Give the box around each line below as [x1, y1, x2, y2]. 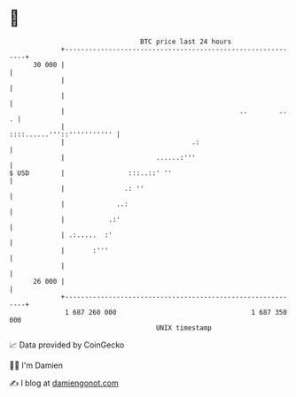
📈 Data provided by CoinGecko [9, 340, 125, 350]
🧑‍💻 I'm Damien [9, 360, 64, 370]
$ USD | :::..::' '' [9, 168, 173, 178]
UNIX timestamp [155, 323, 213, 332]
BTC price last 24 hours [140, 37, 232, 46]
